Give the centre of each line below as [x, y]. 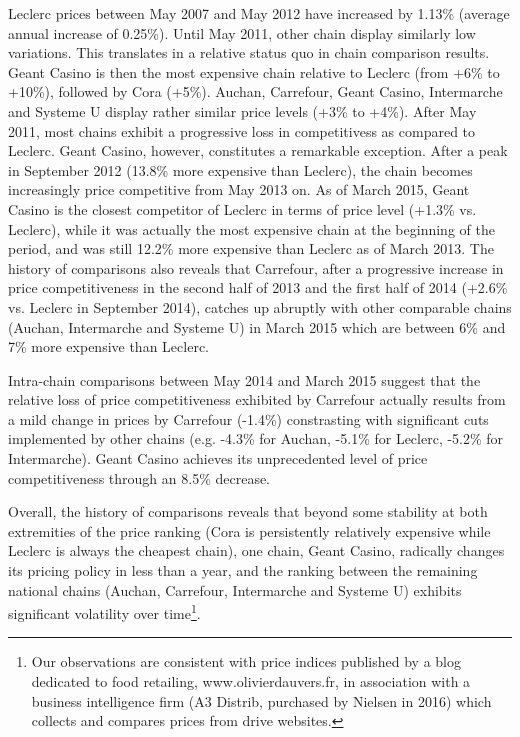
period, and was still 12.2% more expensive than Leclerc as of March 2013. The [251, 248]
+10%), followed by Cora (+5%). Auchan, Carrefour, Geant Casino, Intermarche [255, 91]
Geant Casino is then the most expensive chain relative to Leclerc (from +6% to [254, 71]
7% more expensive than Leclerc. [108, 346]
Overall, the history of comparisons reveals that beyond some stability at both [248, 511]
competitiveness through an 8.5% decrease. [139, 477]
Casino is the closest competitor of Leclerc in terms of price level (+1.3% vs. [242, 208]
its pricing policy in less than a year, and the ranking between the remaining [243, 570]
